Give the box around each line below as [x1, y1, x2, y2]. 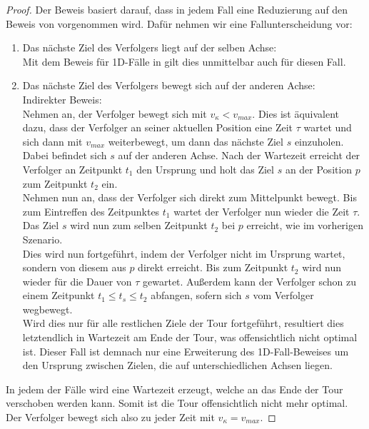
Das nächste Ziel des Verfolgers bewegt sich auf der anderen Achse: [22, 78, 315, 93]
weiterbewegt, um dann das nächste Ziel [108, 133, 283, 148]
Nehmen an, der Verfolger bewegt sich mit [22, 106, 207, 121]
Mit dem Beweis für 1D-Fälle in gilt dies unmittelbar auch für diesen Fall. [22, 54, 346, 69]
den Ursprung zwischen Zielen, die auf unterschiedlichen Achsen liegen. [22, 358, 333, 373]
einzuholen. [294, 133, 344, 148]
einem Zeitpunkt [22, 288, 95, 303]
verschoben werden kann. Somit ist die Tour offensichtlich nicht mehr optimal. [6, 395, 348, 410]
